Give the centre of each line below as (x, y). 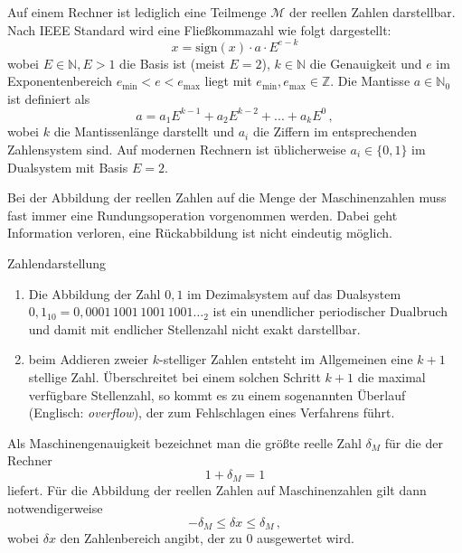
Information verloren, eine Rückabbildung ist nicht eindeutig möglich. (200, 233)
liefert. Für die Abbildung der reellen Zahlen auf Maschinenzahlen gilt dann (217, 490)
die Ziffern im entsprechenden (335, 131)
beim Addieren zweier (89, 359)
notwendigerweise (55, 507)
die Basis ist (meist (172, 63)
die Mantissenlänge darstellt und (144, 131)
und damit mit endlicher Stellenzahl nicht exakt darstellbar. (194, 328)
